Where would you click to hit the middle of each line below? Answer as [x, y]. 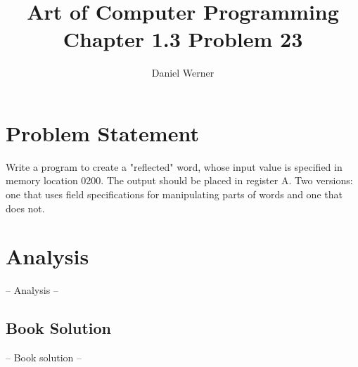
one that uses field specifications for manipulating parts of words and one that [174, 194]
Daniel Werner [183, 73]
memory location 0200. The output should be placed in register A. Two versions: [179, 180]
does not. [25, 208]
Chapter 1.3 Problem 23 [183, 39]
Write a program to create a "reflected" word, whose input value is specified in [174, 166]
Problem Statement [102, 133]
